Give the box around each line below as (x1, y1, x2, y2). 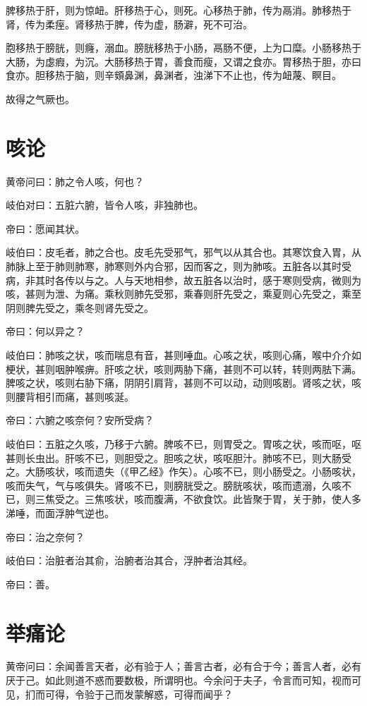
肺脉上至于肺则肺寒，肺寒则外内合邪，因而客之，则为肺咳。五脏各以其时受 (6, 259, 351, 274)
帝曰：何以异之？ (6, 324, 85, 339)
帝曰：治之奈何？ (6, 529, 85, 544)
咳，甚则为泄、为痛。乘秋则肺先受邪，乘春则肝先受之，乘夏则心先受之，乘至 (6, 286, 361, 301)
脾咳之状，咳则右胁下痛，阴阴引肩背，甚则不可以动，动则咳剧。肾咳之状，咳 (6, 375, 361, 390)
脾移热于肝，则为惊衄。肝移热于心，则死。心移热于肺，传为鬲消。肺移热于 (6, 3, 351, 17)
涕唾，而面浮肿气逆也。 (6, 505, 114, 520)
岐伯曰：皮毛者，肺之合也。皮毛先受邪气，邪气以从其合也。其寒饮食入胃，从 (6, 245, 361, 260)
